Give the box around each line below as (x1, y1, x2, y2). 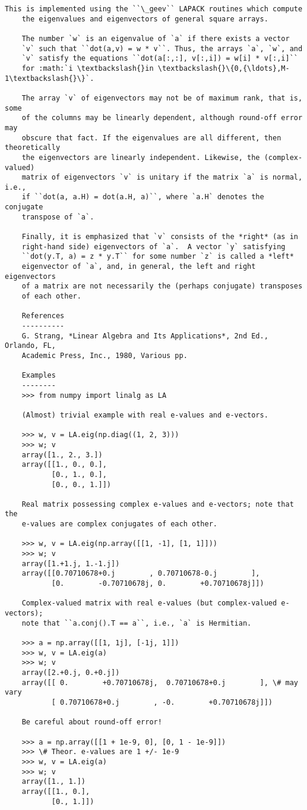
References (21, 312, 65, 321)
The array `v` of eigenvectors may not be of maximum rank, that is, (21, 93, 303, 102)
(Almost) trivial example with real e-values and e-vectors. (21, 410, 268, 419)
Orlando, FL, (5, 341, 56, 350)
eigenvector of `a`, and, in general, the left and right (21, 262, 256, 271)
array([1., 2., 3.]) (21, 450, 103, 459)
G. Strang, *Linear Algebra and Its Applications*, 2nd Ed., (21, 331, 268, 340)
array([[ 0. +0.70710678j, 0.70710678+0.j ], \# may (21, 678, 298, 687)
